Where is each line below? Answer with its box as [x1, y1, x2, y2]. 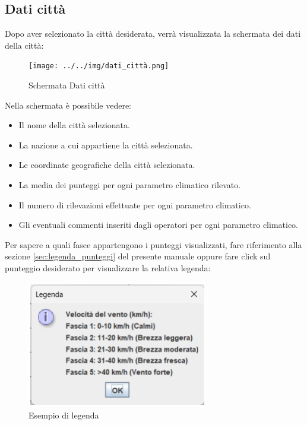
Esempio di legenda [29, 409, 99, 421]
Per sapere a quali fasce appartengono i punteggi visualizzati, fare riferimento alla [5, 238, 302, 250]
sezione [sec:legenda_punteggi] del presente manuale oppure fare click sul [5, 250, 271, 262]
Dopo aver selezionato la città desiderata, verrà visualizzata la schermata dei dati [5, 27, 301, 40]
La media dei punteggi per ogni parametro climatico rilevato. [18, 179, 241, 191]
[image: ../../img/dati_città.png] [29, 62, 169, 71]
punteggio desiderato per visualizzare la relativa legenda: [5, 261, 211, 274]
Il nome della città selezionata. [18, 119, 130, 131]
